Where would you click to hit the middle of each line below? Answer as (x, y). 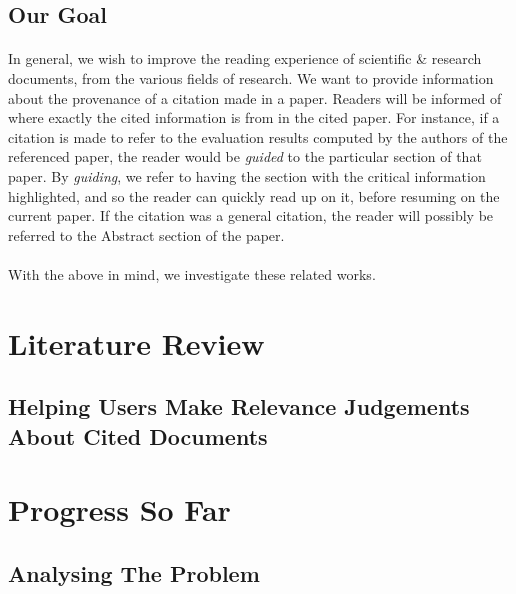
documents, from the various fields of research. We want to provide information (251, 77)
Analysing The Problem (134, 572)
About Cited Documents (138, 435)
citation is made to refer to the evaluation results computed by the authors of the (258, 136)
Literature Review (136, 342)
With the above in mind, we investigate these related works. (192, 273)
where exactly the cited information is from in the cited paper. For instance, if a (254, 117)
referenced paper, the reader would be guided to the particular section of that (245, 156)
